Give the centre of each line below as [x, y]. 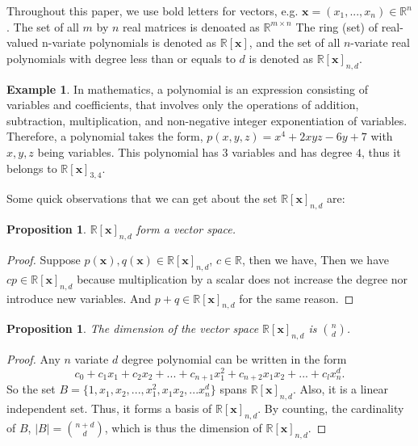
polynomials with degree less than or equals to [121, 58]
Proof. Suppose [44, 259]
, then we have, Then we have [316, 259]
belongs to [32, 168]
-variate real [380, 42]
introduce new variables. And [79, 298]
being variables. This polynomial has [128, 151]
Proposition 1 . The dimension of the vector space [133, 328]
